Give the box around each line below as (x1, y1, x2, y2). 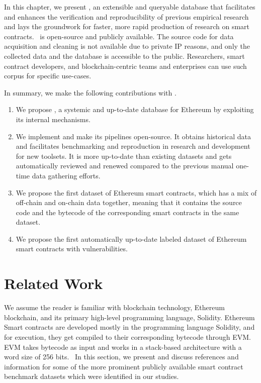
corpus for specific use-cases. (4, 70, 92, 81)
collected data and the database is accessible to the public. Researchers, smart (4, 50, 245, 61)
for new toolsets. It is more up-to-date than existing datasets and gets (16, 150, 232, 161)
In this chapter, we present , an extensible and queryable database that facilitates (4, 2, 255, 12)
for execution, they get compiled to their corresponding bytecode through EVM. (4, 331, 251, 342)
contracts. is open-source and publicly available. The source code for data (4, 31, 234, 41)
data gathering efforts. (32, 170, 101, 180)
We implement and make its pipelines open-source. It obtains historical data (16, 131, 251, 141)
